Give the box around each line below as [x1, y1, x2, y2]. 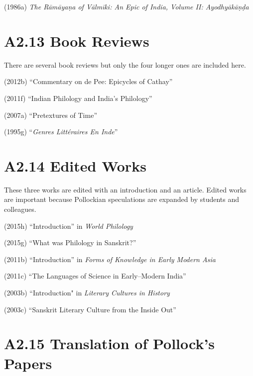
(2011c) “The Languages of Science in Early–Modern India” [4, 271, 186, 281]
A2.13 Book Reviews [4, 30, 149, 51]
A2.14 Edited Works [4, 155, 146, 176]
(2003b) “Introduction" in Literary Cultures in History [4, 287, 170, 297]
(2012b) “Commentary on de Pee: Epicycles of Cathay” [4, 76, 173, 87]
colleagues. [4, 204, 36, 214]
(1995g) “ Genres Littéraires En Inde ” [4, 126, 118, 137]
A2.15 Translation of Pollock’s [4, 333, 215, 354]
